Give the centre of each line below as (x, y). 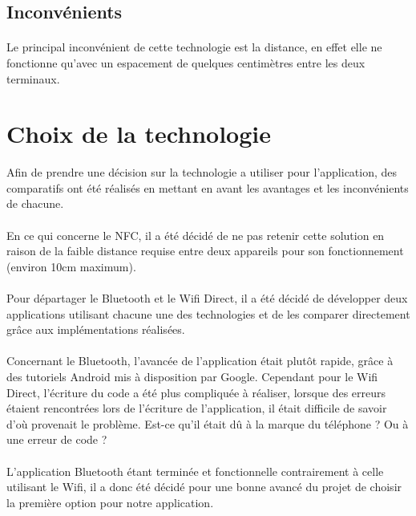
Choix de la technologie (139, 134)
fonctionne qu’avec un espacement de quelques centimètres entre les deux (186, 62)
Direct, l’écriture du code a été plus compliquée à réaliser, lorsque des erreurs (196, 392)
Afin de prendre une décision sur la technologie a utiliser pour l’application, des (202, 172)
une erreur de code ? (57, 439)
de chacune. (35, 203)
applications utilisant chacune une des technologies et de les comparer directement (208, 313)
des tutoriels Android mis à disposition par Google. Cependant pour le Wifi (192, 376)
